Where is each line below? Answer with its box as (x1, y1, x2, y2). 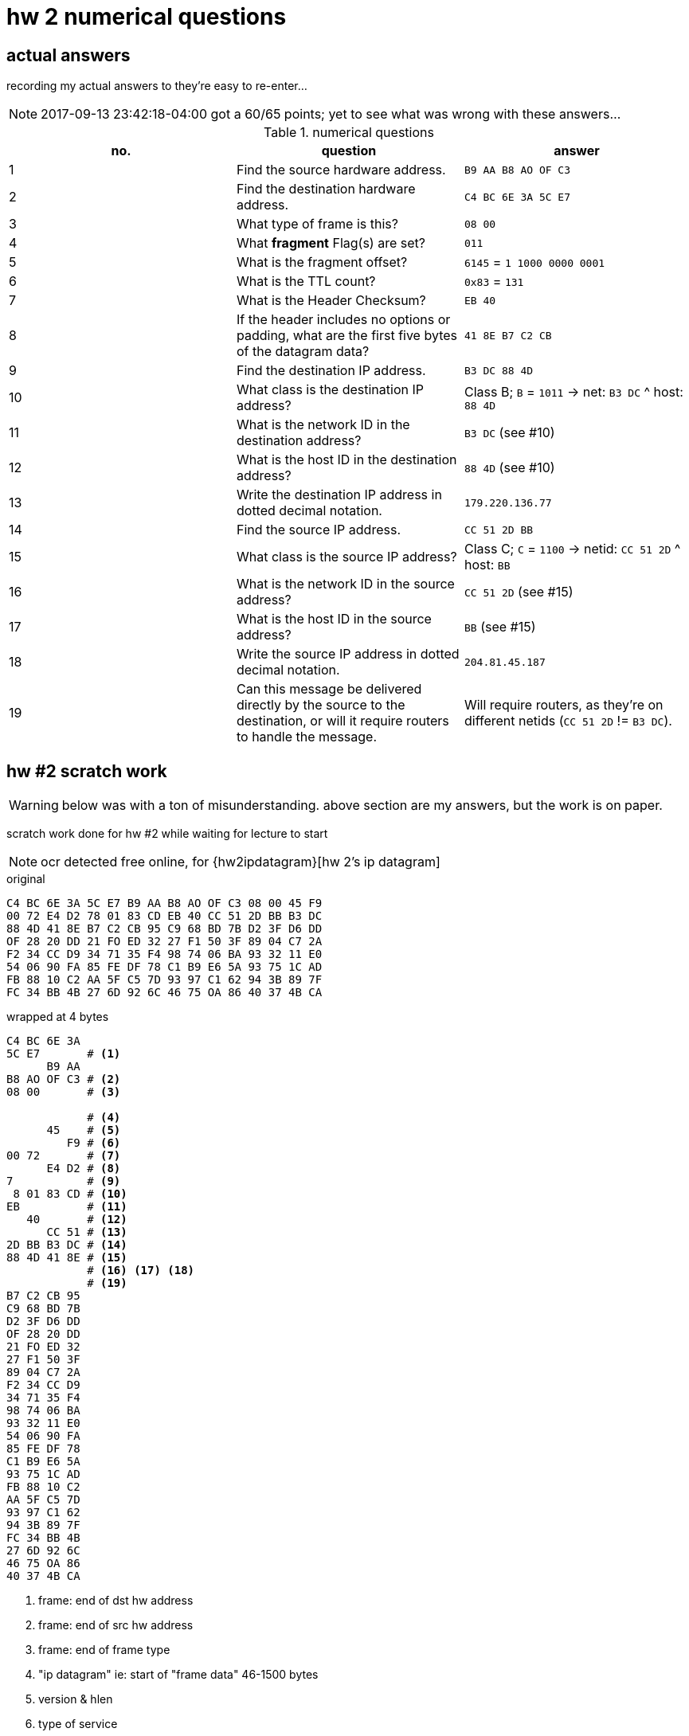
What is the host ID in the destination (236, 452, 457, 468)
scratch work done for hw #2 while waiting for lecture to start (6, 827, 328, 841)
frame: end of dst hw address (38, 1593, 194, 1608)
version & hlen (38, 1692, 113, 1707)
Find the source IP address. (236, 522, 401, 538)
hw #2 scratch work (6, 760, 167, 781)
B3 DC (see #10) (464, 424, 555, 441)
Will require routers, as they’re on (464, 697, 664, 714)
